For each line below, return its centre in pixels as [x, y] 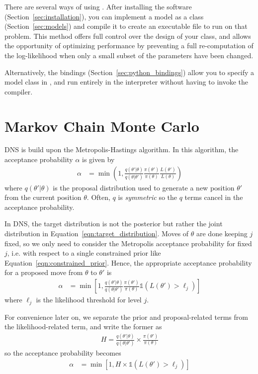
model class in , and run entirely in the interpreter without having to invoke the [126, 82]
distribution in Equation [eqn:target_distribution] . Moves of [97, 234]
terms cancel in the [214, 197]
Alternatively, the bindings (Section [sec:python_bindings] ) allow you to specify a [129, 72]
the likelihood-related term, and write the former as [83, 327]
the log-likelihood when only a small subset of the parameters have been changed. [129, 55]
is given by [98, 159]
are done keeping [222, 234]
